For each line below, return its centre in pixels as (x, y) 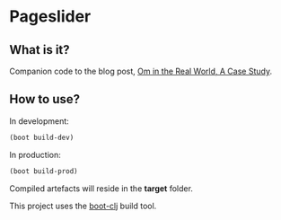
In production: (35, 154)
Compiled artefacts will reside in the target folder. (101, 188)
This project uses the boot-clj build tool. (83, 206)
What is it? (40, 50)
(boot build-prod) (44, 171)
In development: (39, 121)
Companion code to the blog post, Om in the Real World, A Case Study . (140, 71)
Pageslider (50, 17)
